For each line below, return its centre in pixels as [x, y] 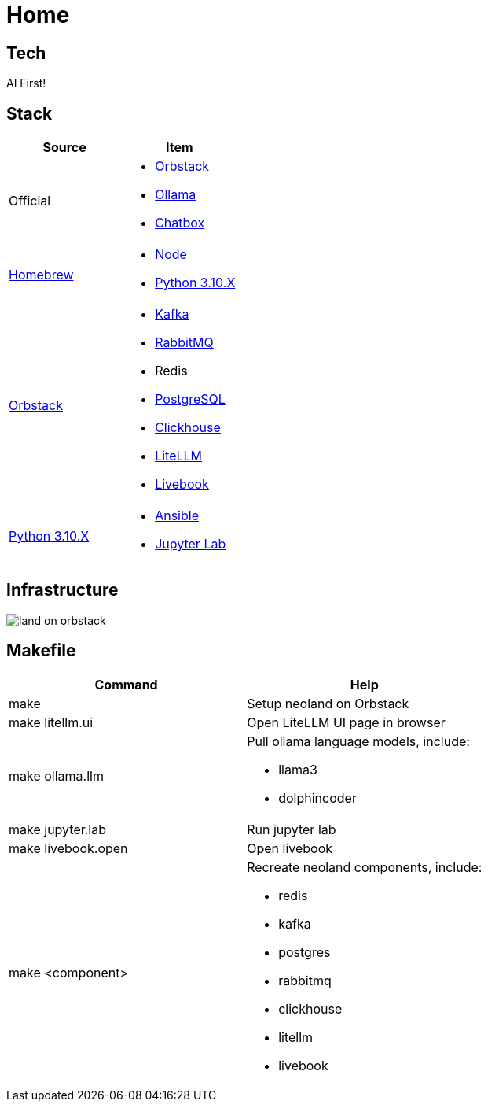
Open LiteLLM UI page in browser [346, 722]
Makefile [41, 651]
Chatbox [180, 223]
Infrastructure [62, 590]
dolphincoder [317, 798]
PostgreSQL [190, 399]
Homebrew [41, 275]
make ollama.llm [56, 776]
